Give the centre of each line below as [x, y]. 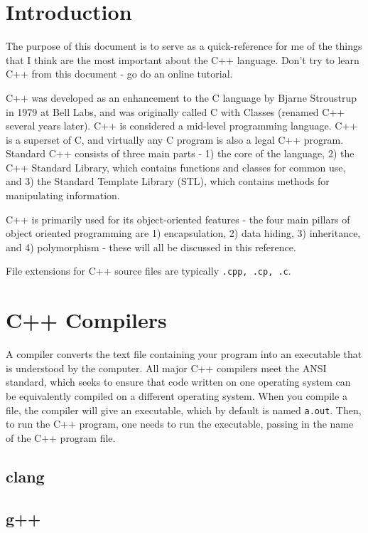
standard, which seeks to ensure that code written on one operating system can [178, 382]
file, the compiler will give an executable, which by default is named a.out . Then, [184, 410]
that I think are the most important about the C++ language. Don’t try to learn [183, 59]
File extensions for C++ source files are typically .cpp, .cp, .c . [148, 271]
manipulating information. [63, 195]
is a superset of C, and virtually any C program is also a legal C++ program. [175, 139]
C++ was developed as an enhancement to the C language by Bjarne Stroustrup [182, 97]
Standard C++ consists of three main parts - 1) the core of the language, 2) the [180, 153]
